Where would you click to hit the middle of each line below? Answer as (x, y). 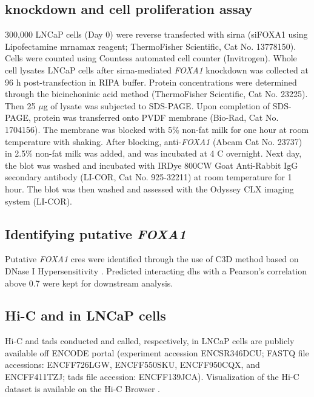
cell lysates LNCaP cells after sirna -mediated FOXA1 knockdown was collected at (157, 70)
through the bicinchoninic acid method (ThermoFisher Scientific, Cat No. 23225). (156, 94)
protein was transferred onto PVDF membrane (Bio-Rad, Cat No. (156, 117)
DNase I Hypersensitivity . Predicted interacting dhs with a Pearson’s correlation (156, 270)
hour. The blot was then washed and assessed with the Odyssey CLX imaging (149, 188)
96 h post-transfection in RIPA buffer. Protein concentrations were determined (151, 82)
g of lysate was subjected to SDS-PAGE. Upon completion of (157, 105)
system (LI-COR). (38, 201)
